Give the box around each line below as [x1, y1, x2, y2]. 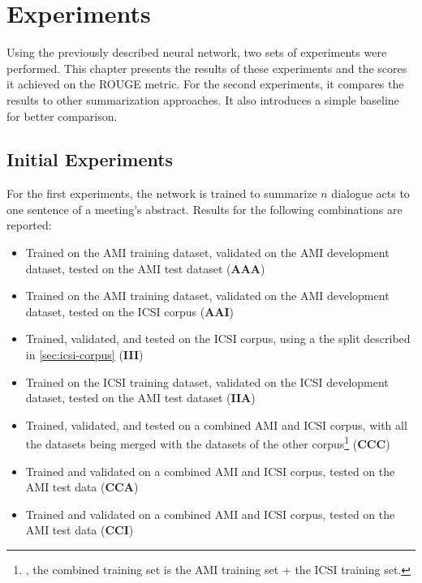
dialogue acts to [331, 185, 410, 202]
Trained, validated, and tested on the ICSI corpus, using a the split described [25, 330, 411, 347]
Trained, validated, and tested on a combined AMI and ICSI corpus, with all [25, 416, 407, 433]
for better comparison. [6, 107, 118, 124]
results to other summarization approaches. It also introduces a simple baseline [6, 91, 399, 108]
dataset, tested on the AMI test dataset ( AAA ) [25, 259, 265, 276]
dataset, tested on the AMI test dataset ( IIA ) [25, 389, 256, 406]
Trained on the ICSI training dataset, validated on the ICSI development [25, 373, 389, 390]
